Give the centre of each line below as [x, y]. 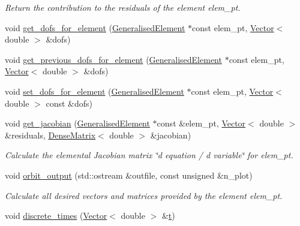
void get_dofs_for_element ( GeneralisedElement [95, 27]
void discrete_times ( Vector [56, 216]
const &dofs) [69, 103]
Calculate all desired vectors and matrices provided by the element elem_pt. [144, 195]
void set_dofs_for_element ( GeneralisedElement [94, 91]
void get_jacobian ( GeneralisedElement [77, 123]
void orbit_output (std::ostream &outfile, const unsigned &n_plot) [129, 175]
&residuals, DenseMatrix [50, 135]
